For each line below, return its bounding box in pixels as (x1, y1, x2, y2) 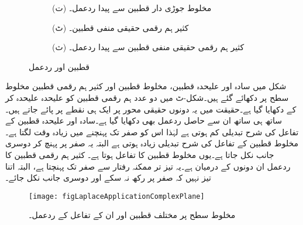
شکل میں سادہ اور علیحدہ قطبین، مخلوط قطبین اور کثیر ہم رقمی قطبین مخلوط (5, 80, 287, 92)
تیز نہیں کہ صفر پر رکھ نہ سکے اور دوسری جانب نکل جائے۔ (5, 171, 211, 184)
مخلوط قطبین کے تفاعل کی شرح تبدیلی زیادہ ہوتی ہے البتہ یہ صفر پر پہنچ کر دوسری (5, 137, 299, 149)
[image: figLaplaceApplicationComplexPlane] (29, 192, 205, 201)
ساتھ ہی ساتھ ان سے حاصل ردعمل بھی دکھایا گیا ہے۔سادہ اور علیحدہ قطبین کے (5, 114, 282, 126)
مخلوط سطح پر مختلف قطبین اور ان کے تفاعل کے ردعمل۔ (29, 209, 236, 221)
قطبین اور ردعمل (29, 60, 90, 72)
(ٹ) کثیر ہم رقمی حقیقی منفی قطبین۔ (52, 21, 189, 33)
